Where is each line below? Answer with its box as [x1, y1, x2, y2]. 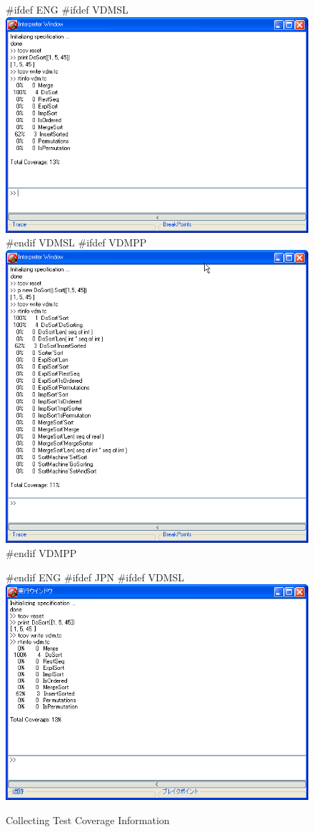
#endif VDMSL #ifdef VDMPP [6, 235, 147, 250]
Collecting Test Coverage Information [6, 812, 170, 827]
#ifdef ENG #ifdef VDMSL [6, 2, 128, 16]
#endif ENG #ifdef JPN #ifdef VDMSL [6, 569, 184, 584]
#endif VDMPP [6, 546, 77, 561]
